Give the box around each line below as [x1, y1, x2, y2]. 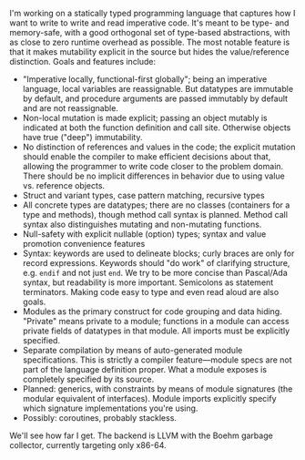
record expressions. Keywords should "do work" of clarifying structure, [22, 258, 290, 268]
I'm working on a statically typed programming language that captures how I [9, 8, 296, 18]
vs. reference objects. [22, 180, 106, 190]
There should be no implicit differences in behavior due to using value [22, 170, 285, 181]
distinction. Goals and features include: [9, 56, 157, 66]
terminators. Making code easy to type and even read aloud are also [22, 287, 280, 297]
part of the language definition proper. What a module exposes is [22, 364, 267, 374]
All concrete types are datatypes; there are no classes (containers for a [22, 199, 290, 210]
